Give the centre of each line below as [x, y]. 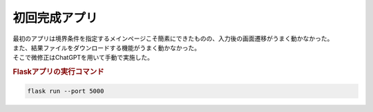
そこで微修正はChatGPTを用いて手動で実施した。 [83, 58]
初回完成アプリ [55, 18]
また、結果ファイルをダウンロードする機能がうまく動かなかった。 [106, 47]
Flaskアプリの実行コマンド [59, 72]
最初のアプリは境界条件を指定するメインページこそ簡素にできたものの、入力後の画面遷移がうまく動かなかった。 [173, 38]
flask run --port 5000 [66, 91]
